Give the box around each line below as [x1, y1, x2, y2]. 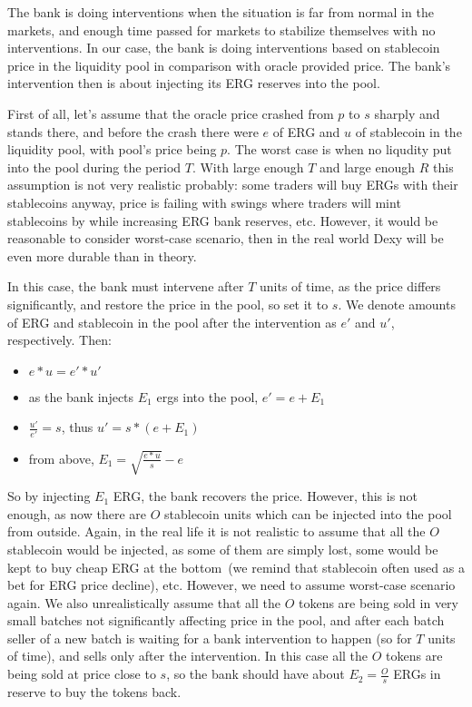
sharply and [374, 103, 440, 123]
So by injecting [7, 486, 91, 506]
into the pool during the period [7, 157, 182, 176]
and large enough [319, 157, 416, 176]
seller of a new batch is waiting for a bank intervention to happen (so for [7, 628, 412, 647]
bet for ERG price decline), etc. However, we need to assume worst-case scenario [7, 575, 456, 594]
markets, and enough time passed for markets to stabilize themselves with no [7, 20, 436, 39]
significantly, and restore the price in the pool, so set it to [7, 294, 329, 313]
